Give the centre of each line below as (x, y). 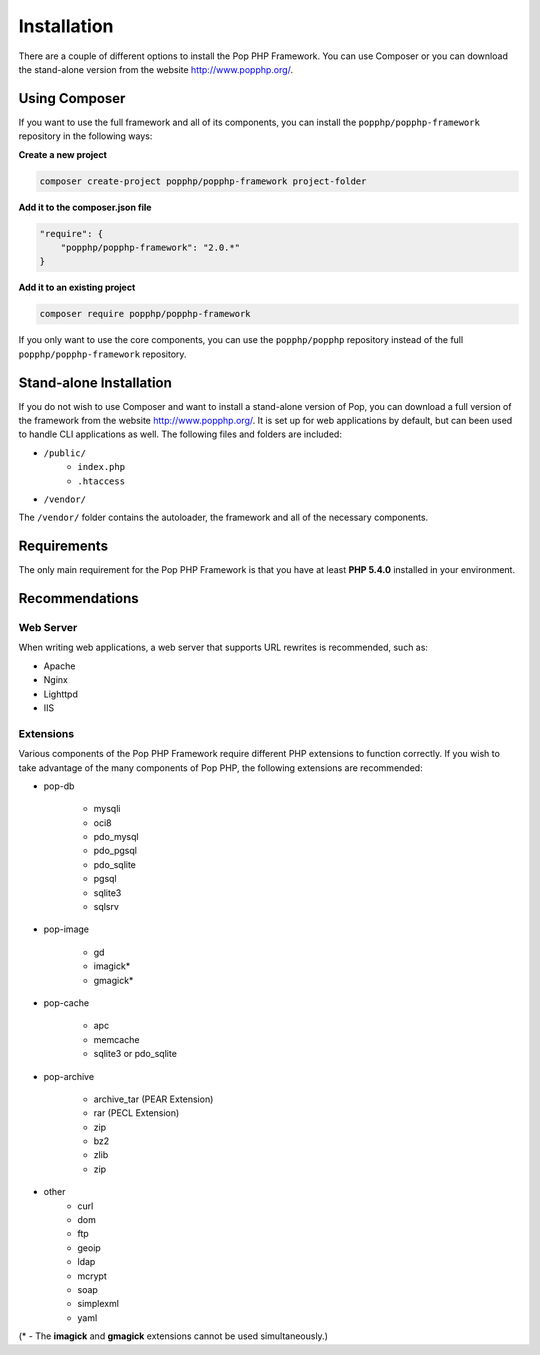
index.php (101, 467)
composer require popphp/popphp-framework (145, 314)
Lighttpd (61, 694)
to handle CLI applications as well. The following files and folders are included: (180, 434)
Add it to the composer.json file (85, 207)
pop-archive (69, 1076)
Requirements (63, 546)
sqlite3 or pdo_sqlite (135, 1054)
